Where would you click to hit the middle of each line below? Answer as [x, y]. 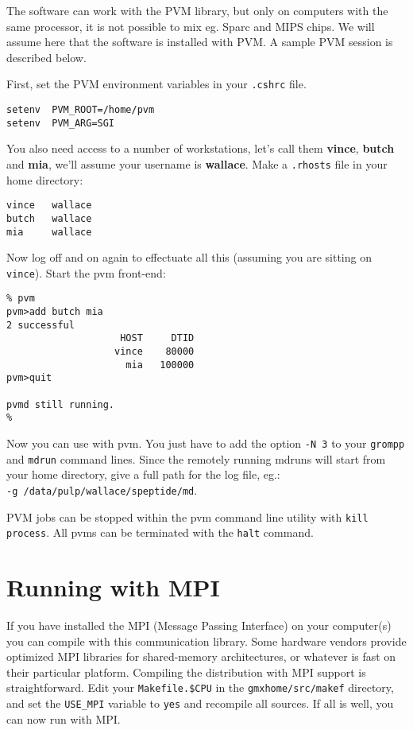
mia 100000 [160, 365]
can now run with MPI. [64, 718]
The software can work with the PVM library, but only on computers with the [197, 10]
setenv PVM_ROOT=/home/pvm [81, 110]
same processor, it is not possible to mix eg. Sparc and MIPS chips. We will [191, 26]
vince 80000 [154, 352]
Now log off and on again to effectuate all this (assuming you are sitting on [189, 257]
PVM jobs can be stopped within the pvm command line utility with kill [187, 516]
